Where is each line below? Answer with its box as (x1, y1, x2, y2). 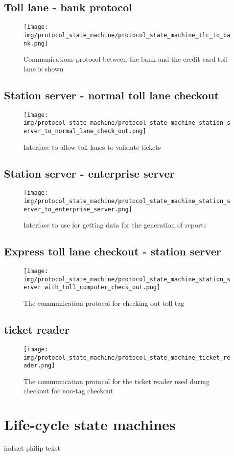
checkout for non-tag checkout (23, 386, 114, 396)
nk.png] (23, 40, 48, 47)
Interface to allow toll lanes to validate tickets (23, 141, 161, 152)
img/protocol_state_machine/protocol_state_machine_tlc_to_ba (23, 31, 231, 39)
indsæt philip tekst (4, 443, 60, 453)
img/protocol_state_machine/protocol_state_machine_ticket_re (23, 354, 231, 361)
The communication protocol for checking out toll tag (23, 298, 185, 308)
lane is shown (23, 63, 64, 73)
